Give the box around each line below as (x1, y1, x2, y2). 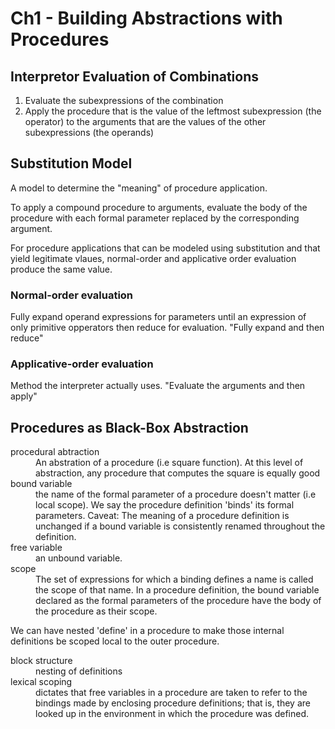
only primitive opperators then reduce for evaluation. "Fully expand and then (10, 322, 325, 334)
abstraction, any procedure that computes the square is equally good (35, 467, 321, 479)
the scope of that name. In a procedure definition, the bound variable (35, 584, 320, 596)
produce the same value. (10, 263, 113, 275)
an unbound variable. (35, 552, 123, 564)
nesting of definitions (35, 665, 123, 677)
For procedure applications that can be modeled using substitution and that (10, 242, 321, 254)
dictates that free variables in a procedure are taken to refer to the (35, 687, 308, 699)
